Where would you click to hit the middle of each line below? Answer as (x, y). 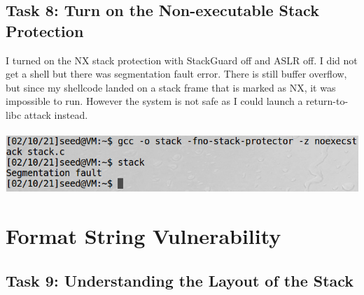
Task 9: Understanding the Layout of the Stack (180, 280)
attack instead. (56, 114)
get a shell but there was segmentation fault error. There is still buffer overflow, (176, 74)
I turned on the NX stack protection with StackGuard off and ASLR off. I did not (182, 60)
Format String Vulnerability (143, 236)
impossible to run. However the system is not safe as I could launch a (154, 101)
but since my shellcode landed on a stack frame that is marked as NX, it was (171, 87)
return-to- (327, 101)
